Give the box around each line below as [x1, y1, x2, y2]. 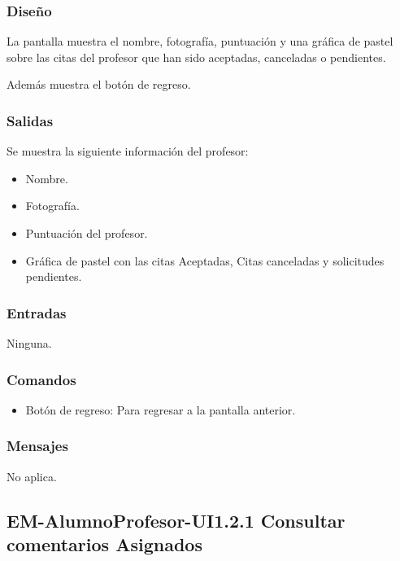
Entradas [7, 302, 67, 322]
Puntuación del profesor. [25, 225, 148, 241]
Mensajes [7, 436, 68, 456]
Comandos [7, 369, 76, 389]
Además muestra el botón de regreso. [7, 76, 191, 93]
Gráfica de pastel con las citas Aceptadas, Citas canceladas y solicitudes [25, 252, 385, 269]
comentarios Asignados [7, 532, 202, 556]
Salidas [7, 110, 54, 130]
